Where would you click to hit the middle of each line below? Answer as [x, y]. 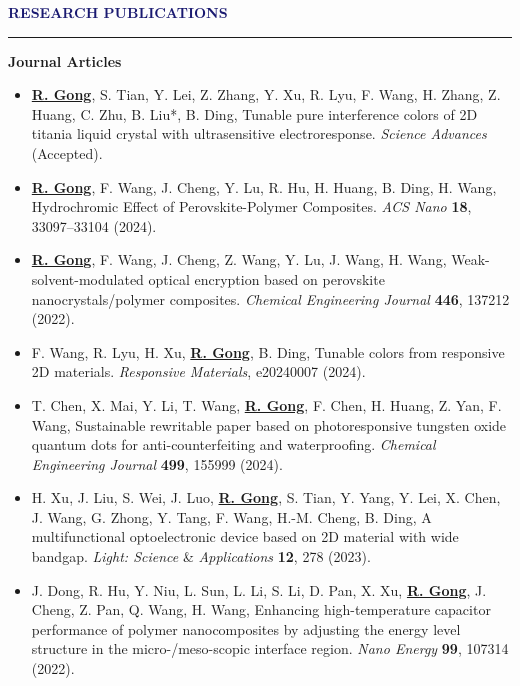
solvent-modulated [87, 278]
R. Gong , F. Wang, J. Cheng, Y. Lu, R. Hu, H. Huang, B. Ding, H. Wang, [264, 186]
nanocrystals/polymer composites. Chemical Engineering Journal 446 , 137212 [270, 298]
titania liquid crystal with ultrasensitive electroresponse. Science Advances [259, 133]
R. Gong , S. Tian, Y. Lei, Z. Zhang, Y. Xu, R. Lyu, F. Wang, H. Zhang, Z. [266, 94]
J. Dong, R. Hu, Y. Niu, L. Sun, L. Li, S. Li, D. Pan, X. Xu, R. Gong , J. [259, 589]
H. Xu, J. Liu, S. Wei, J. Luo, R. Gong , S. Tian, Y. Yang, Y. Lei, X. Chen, [266, 497]
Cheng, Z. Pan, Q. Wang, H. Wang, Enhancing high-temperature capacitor [261, 609]
